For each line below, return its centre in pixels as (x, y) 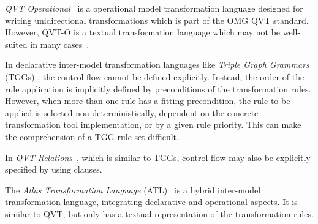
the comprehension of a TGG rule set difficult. (92, 136)
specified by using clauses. (54, 169)
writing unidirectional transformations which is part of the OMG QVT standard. (157, 20)
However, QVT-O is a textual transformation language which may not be (143, 32)
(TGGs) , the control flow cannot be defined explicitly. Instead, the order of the (155, 76)
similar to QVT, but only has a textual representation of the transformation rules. (159, 213)
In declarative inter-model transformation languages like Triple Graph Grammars (157, 65)
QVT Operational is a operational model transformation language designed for (154, 8)
